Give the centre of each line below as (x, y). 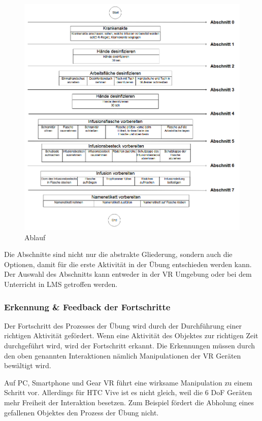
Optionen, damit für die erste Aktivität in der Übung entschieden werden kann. (128, 264)
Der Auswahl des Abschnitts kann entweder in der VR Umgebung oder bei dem (128, 274)
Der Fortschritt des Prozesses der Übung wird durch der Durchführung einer (123, 325)
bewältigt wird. (28, 365)
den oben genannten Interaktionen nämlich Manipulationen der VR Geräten (123, 355)
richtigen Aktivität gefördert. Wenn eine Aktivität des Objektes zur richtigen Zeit (131, 335)
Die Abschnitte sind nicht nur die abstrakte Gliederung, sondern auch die (118, 254)
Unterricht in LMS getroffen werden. (61, 284)
